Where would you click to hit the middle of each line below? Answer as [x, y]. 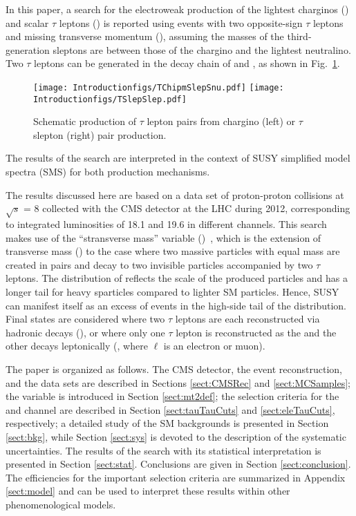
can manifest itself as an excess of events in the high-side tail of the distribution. [176, 305]
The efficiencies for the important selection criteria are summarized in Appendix [176, 477]
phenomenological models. [61, 504]
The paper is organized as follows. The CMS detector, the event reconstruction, [174, 369]
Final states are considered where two [85, 319]
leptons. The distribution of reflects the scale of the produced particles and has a [177, 278]
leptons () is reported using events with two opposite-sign [181, 22]
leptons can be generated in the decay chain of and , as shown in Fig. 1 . [187, 63]
